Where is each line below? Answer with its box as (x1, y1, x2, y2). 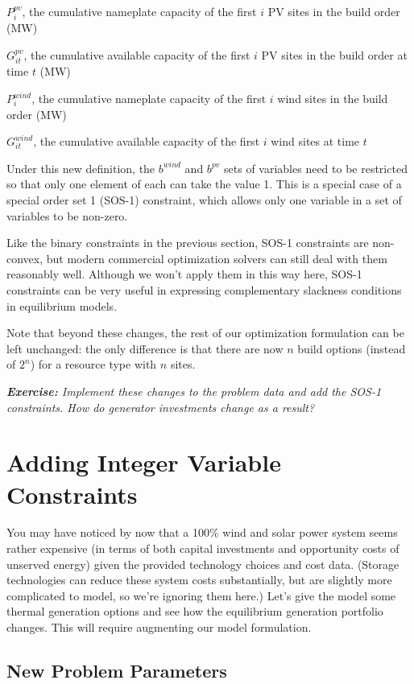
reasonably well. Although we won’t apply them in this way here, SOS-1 (6, 266, 362, 282)
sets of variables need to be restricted (224, 159, 408, 176)
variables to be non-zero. (6, 207, 128, 224)
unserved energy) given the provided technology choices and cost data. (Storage (6, 555, 400, 572)
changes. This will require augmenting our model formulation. (6, 619, 312, 635)
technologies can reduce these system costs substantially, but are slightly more (6, 571, 392, 588)
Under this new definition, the (6, 159, 155, 176)
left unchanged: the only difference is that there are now (6, 340, 284, 356)
